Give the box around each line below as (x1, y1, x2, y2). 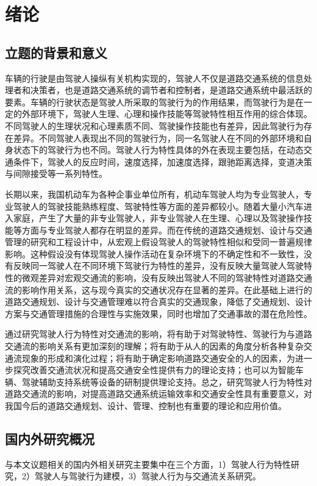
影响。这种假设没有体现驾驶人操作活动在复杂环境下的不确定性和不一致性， (5, 247, 304, 260)
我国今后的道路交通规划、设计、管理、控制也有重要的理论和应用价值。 (5, 399, 287, 412)
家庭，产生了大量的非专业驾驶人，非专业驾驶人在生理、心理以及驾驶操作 (13, 212, 304, 224)
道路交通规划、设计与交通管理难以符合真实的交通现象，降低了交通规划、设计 (5, 295, 312, 308)
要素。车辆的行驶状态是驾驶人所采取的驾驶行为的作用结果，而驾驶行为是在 (5, 95, 304, 108)
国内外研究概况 (5, 429, 94, 448)
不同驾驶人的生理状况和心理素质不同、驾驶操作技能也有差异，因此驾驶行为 (5, 119, 304, 132)
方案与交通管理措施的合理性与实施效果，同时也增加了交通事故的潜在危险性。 (5, 307, 312, 320)
